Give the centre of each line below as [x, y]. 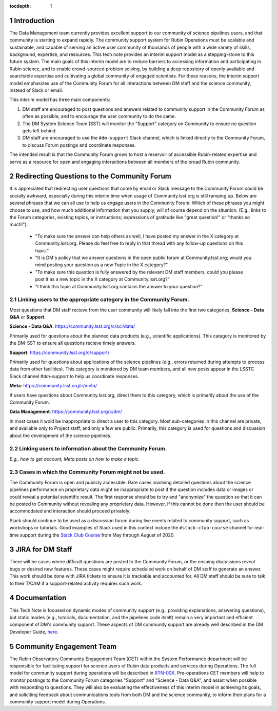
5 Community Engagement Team [63, 646]
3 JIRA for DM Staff [41, 550]
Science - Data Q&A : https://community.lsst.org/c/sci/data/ [72, 326]
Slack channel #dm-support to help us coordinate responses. [74, 376]
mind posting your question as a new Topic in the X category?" [102, 265]
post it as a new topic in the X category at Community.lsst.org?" [103, 279]
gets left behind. [39, 130]
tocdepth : [20, 6]
